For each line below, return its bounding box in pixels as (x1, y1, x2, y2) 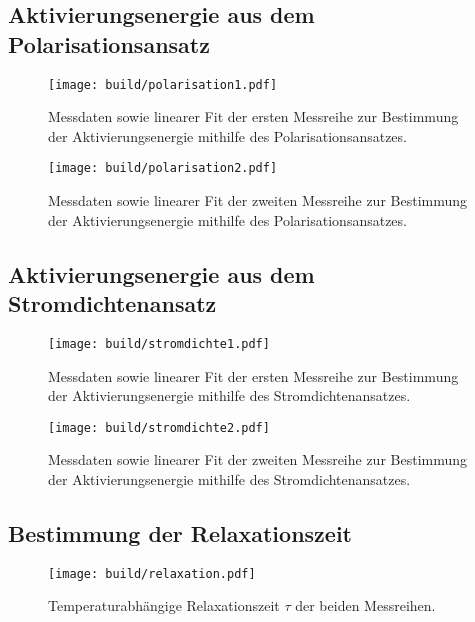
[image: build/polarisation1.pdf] (48, 77, 278, 92)
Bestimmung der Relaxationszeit (8, 517, 352, 548)
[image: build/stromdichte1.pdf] (48, 336, 270, 351)
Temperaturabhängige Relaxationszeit (48, 595, 280, 616)
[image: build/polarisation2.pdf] (48, 161, 278, 176)
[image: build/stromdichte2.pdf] (48, 420, 270, 435)
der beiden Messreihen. (295, 595, 436, 616)
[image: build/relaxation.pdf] (48, 566, 256, 581)
